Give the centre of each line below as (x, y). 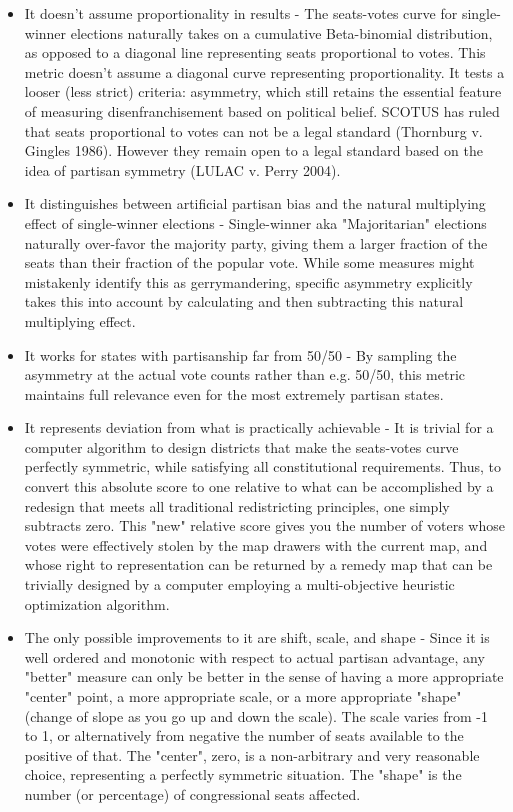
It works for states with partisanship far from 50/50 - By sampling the (240, 354)
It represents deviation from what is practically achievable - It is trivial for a (259, 427)
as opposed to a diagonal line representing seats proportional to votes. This (255, 52)
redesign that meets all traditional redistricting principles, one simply (237, 505)
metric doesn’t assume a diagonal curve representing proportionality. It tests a (264, 71)
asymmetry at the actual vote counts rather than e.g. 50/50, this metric (244, 374)
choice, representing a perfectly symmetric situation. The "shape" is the (243, 774)
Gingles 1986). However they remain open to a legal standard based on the (253, 150)
